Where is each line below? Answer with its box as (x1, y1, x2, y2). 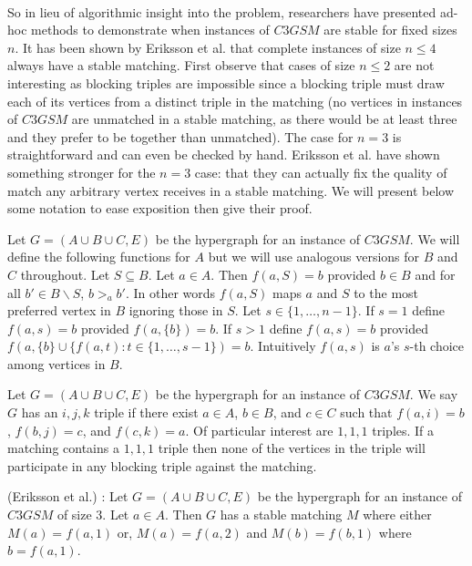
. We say (409, 385, 458, 404)
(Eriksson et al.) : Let (7, 487, 128, 506)
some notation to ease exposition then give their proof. (7, 199, 313, 218)
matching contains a (7, 438, 119, 458)
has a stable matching (220, 505, 343, 524)
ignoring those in (128, 301, 223, 320)
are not (394, 56, 435, 75)
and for (415, 264, 456, 283)
